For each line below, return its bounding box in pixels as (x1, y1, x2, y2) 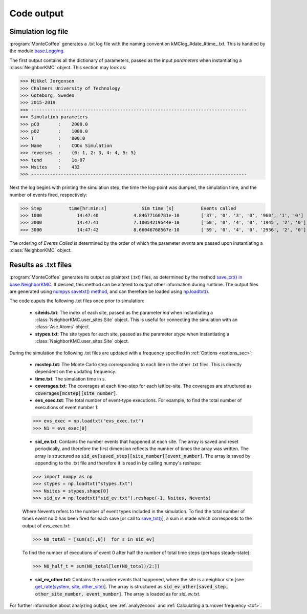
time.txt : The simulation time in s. (35, 375, 106, 382)
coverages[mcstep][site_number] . (35, 390, 118, 396)
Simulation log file (9, 27, 69, 36)
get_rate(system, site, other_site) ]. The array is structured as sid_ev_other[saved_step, (35, 584, 229, 590)
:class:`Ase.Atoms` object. (35, 324, 91, 330)
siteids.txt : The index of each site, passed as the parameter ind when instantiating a (35, 309, 213, 315)
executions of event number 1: (35, 405, 99, 411)
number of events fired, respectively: (9, 192, 87, 198)
